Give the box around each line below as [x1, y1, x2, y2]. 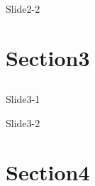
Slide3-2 [6, 115, 40, 130]
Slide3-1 [6, 92, 40, 106]
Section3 [6, 43, 90, 72]
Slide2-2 [6, 1, 40, 16]
